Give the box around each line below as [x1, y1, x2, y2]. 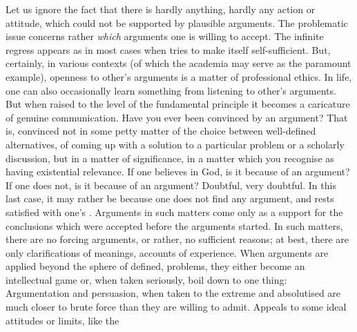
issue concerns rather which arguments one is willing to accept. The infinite [6, 29, 324, 43]
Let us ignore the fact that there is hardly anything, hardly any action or [6, 2, 316, 16]
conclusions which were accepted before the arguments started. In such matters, [6, 218, 343, 233]
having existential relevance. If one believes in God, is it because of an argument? [6, 164, 350, 179]
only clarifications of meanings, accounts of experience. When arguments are [6, 245, 329, 260]
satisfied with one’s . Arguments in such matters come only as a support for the [6, 204, 343, 219]
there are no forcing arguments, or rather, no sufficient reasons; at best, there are [6, 232, 349, 246]
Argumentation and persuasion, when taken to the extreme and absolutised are [6, 286, 341, 300]
